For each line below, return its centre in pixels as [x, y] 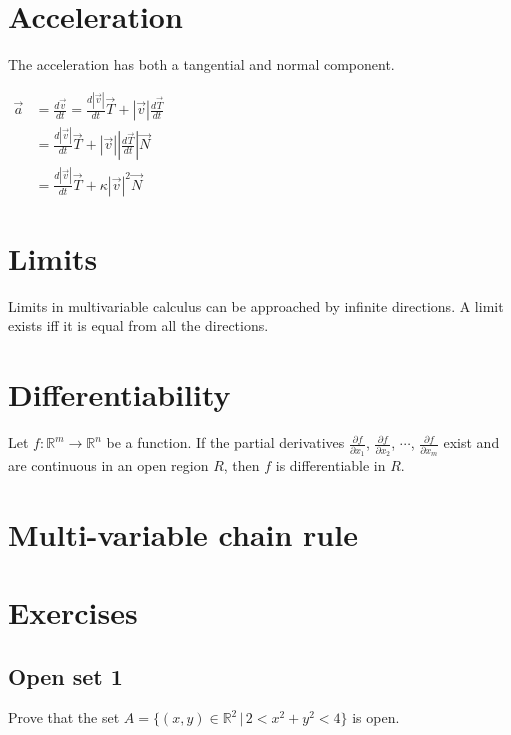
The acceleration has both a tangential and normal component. [201, 64]
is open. [376, 717]
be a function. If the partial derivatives [225, 442]
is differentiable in [330, 464]
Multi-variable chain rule [183, 533]
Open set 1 [65, 675]
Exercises [73, 612]
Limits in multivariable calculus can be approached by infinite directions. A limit [256, 305]
